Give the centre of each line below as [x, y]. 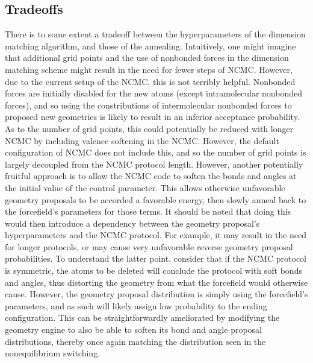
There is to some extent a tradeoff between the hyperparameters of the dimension [155, 34]
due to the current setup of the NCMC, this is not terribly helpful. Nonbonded [150, 81]
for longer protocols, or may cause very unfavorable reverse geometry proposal [149, 246]
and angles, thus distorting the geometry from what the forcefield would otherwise [156, 282]
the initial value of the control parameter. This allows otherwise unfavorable [145, 187]
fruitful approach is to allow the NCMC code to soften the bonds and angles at [151, 176]
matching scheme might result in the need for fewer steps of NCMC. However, [149, 69]
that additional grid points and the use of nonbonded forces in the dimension [147, 58]
